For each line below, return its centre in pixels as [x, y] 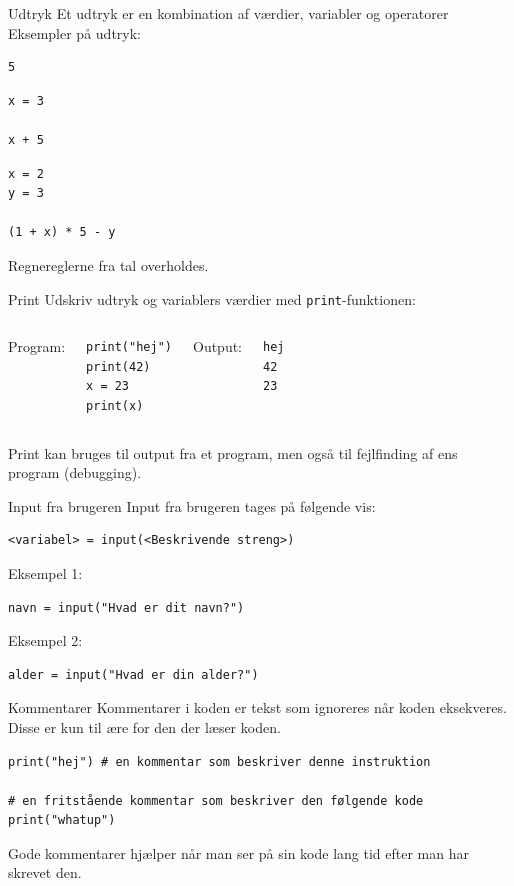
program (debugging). [75, 472]
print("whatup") [62, 820]
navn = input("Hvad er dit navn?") [126, 607]
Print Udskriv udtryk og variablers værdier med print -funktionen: [212, 298]
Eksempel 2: [45, 640]
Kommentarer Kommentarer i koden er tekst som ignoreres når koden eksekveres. [257, 707]
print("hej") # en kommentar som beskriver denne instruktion [219, 761]
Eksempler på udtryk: [74, 32]
